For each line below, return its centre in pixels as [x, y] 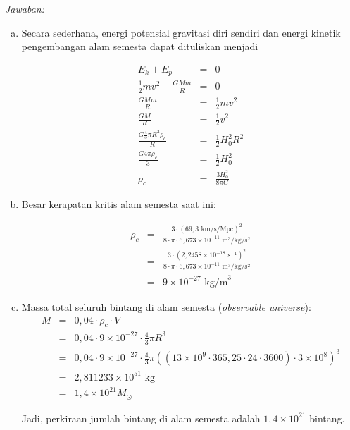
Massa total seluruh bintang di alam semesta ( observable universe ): [166, 307]
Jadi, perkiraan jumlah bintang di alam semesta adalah [141, 418]
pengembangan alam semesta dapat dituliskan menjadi [140, 46]
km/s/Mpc [217, 229]
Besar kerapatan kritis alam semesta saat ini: [119, 204]
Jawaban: [25, 8]
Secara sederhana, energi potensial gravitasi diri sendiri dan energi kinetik [181, 32]
